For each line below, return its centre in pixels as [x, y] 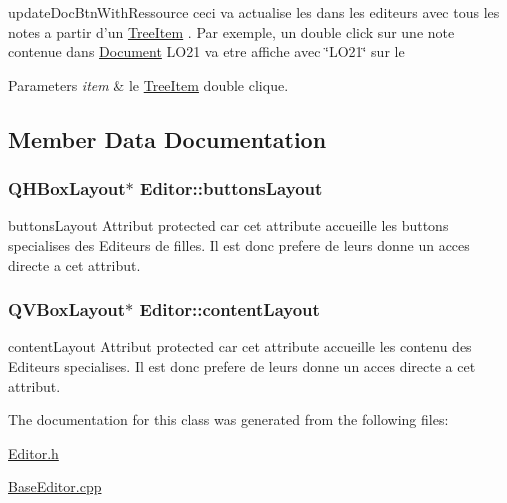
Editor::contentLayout [229, 309]
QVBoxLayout [67, 309]
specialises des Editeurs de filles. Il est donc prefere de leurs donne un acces [239, 244]
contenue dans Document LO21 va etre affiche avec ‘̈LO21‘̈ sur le [206, 51]
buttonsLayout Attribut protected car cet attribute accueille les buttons [228, 225]
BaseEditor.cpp [55, 486]
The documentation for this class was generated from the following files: [228, 419]
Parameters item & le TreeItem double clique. [148, 84]
